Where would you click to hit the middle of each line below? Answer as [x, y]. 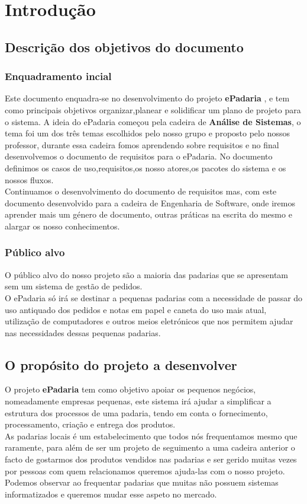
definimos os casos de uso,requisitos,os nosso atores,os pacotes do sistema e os [146, 168]
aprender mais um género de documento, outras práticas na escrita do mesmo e [148, 214]
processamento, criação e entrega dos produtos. [90, 424]
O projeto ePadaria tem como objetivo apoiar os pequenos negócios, [130, 389]
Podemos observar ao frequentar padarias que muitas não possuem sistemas [142, 482]
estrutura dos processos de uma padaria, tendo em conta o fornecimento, [136, 412]
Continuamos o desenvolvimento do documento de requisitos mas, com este [141, 191]
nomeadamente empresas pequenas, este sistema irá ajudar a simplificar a [138, 401]
